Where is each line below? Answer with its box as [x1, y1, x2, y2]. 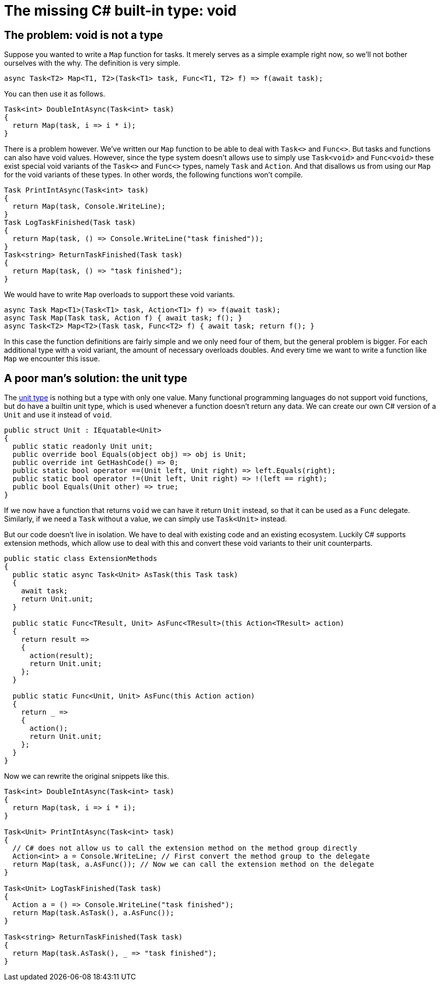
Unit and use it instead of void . [4, 410, 112, 419]
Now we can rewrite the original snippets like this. [4, 772, 169, 781]
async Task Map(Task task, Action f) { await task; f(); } [4, 314, 243, 322]
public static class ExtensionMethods [4, 554, 157, 563]
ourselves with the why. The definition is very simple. [4, 59, 181, 68]
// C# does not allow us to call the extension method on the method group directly [12, 844, 357, 853]
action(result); [29, 651, 94, 660]
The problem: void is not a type [4, 28, 163, 41]
